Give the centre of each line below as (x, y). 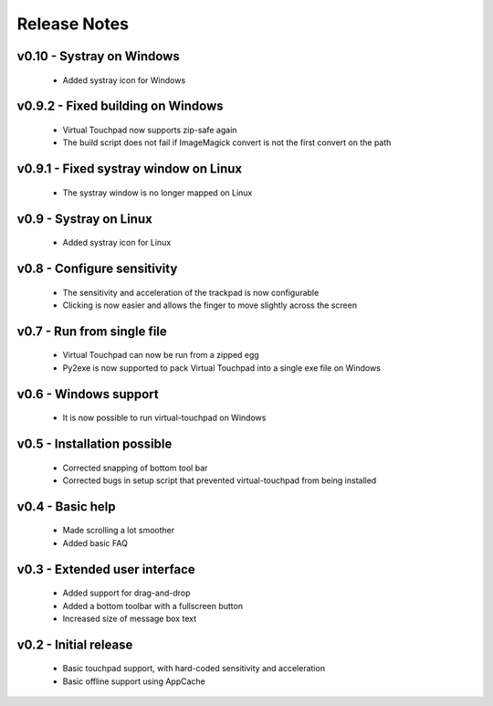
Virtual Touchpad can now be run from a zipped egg (161, 355)
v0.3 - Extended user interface (106, 569)
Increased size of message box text (129, 618)
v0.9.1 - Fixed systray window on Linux (130, 169)
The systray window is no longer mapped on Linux (157, 193)
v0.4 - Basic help (66, 506)
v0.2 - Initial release (75, 644)
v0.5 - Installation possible (94, 443)
